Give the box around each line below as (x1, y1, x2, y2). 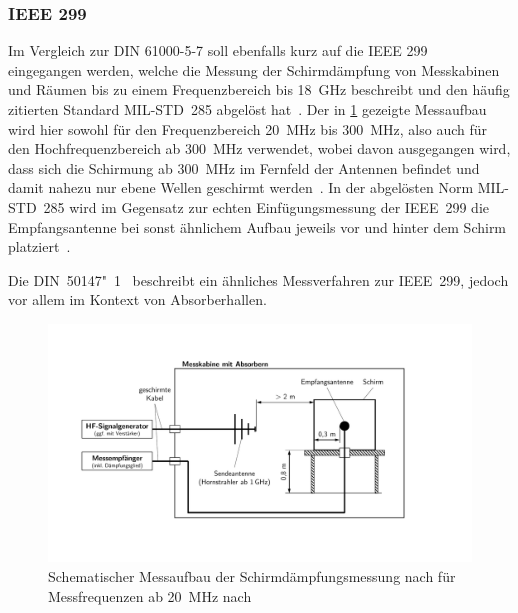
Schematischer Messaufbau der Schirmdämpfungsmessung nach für (48, 566, 456, 587)
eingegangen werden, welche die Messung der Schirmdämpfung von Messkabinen (8, 59, 500, 80)
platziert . (8, 236, 71, 257)
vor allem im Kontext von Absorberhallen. (8, 289, 267, 310)
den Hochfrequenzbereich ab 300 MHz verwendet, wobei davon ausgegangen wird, (8, 138, 511, 159)
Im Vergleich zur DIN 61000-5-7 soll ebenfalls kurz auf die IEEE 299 (8, 40, 428, 61)
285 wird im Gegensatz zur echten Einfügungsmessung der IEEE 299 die (43, 196, 489, 217)
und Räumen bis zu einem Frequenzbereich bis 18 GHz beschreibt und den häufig (8, 79, 510, 100)
